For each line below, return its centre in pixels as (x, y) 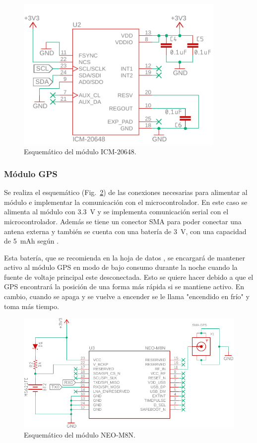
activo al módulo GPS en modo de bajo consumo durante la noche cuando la (121, 267)
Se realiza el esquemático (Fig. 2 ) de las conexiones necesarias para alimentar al (126, 192)
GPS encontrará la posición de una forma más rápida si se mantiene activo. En (124, 286)
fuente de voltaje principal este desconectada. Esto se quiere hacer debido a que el (129, 277)
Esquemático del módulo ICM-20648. (80, 152)
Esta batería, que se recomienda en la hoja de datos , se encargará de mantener (125, 257)
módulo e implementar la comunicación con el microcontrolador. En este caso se (126, 202)
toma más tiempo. (32, 306)
